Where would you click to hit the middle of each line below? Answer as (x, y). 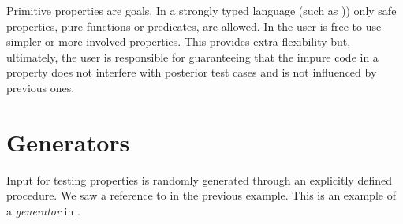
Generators (68, 142)
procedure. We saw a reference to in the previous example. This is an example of (201, 195)
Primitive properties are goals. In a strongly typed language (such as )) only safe (201, 10)
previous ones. (41, 87)
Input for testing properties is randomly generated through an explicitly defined (199, 179)
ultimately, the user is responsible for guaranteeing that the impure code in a (192, 56)
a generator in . (43, 210)
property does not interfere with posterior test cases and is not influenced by (192, 72)
